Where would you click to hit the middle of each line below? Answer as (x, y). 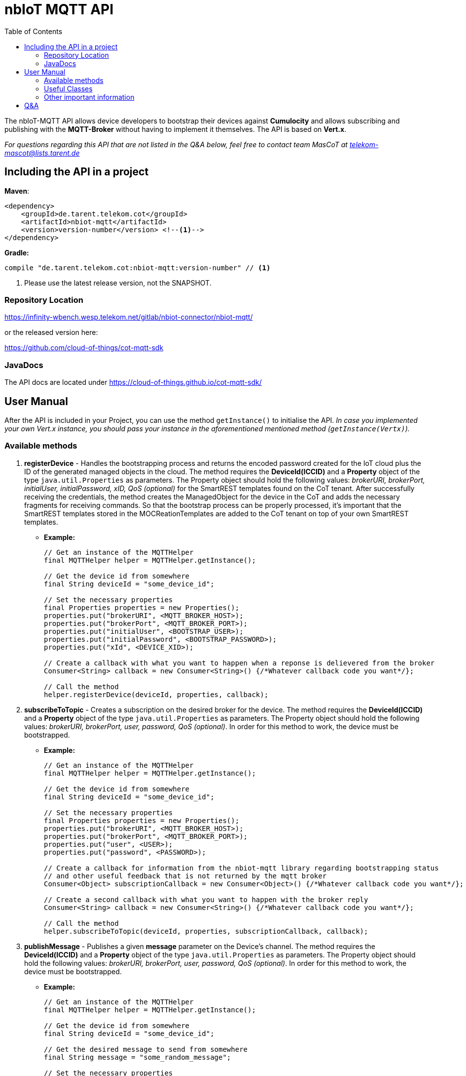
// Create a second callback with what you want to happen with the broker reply (206, 899)
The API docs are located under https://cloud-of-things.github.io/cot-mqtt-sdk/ (133, 382)
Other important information (89, 97)
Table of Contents (34, 31)
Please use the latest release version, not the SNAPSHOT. (118, 283)
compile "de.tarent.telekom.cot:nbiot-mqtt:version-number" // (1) (138, 268)
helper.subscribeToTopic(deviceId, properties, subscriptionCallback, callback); (206, 931)
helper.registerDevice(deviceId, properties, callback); (156, 694)
